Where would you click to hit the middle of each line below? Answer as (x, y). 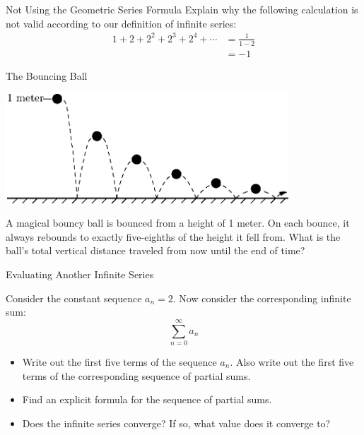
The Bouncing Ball (47, 75)
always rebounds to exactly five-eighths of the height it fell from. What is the (173, 236)
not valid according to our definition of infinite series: (121, 23)
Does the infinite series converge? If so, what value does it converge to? (176, 423)
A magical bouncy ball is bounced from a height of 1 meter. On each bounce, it (178, 223)
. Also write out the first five (292, 361)
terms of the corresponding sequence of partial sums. (136, 375)
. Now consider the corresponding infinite (262, 298)
